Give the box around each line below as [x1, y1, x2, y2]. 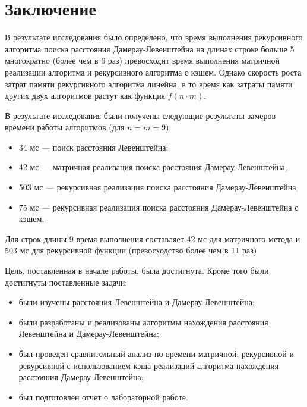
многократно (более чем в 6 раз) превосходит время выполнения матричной [5, 54, 280, 67]
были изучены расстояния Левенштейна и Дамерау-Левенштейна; [18, 296, 255, 308]
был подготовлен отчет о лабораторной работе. [18, 390, 188, 403]
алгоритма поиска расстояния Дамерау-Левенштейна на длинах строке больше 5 [5, 42, 295, 55]
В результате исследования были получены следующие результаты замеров [5, 109, 276, 121]
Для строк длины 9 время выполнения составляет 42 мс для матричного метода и [5, 232, 300, 245]
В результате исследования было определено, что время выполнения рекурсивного [5, 31, 303, 43]
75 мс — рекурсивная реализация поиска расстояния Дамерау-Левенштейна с [18, 201, 299, 213]
